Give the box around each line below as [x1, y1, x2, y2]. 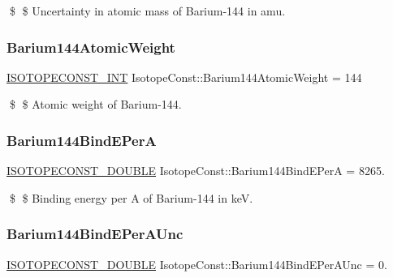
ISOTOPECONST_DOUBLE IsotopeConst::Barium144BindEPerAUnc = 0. [6, 255, 387, 272]
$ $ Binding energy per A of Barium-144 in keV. [9, 189, 253, 206]
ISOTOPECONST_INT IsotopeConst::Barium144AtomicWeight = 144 [6, 68, 362, 85]
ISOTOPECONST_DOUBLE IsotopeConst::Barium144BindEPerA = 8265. [6, 162, 385, 179]
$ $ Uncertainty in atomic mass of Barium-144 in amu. [9, 2, 286, 19]
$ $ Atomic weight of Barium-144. [9, 96, 182, 113]
